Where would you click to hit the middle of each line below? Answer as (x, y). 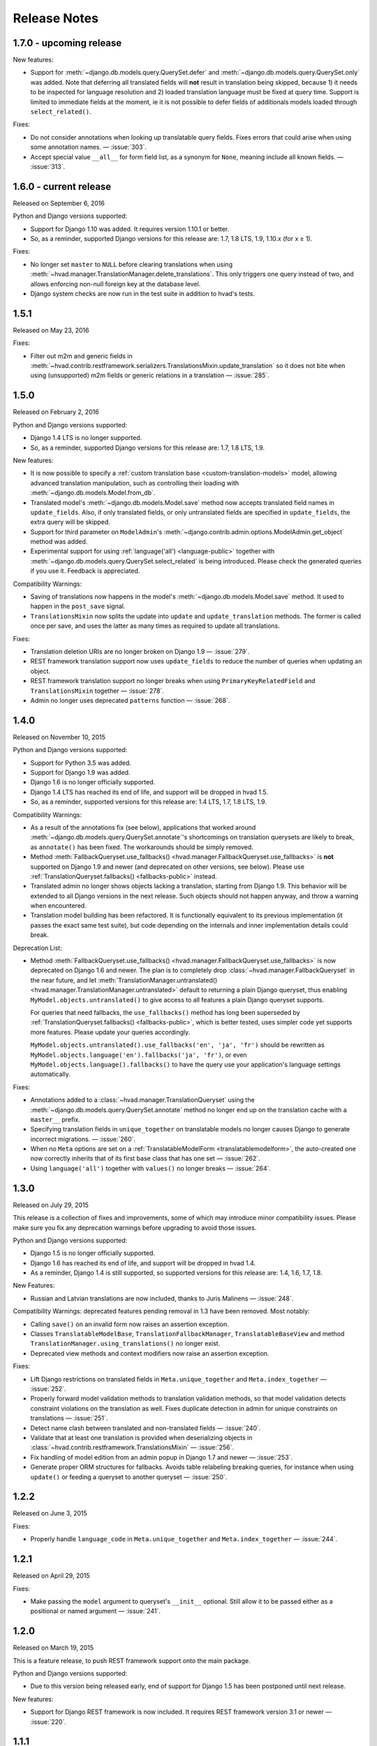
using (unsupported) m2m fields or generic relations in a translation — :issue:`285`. (150, 375)
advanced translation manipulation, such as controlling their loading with (135, 483)
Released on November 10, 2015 (59, 737)
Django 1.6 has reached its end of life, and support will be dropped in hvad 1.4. (143, 1263)
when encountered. (58, 906)
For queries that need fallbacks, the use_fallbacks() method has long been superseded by (165, 1012)
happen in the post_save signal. (78, 606)
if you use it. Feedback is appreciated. (85, 571)
